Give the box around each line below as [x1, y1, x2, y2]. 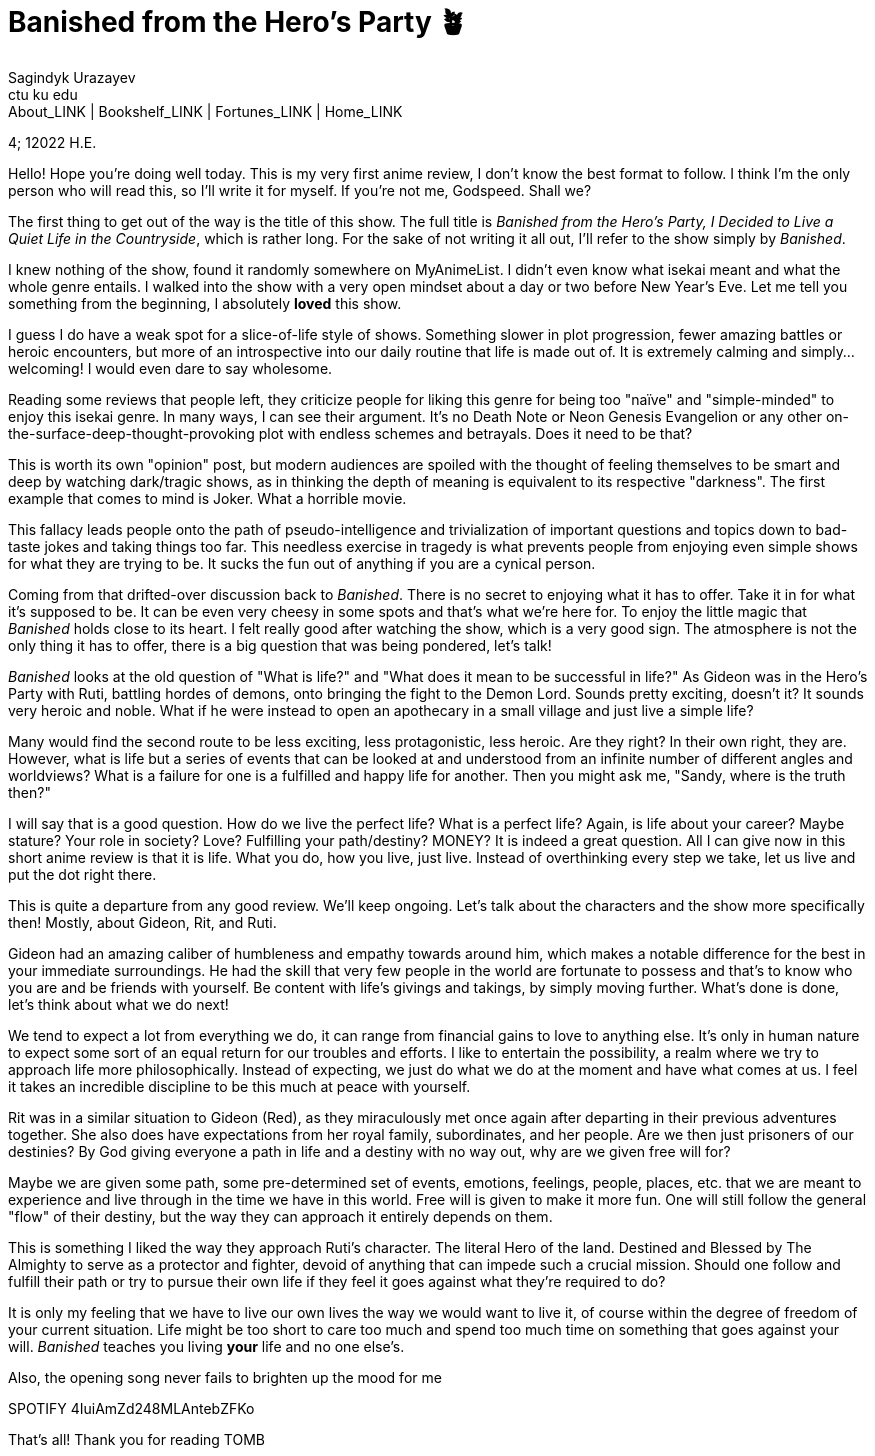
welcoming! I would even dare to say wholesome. [8, 359, 333, 377]
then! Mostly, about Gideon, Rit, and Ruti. [8, 913, 277, 931]
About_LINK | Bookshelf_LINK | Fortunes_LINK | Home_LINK [8, 102, 403, 120]
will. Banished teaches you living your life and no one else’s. [8, 1337, 405, 1355]
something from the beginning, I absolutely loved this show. [8, 294, 402, 312]
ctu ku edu [8, 85, 78, 103]
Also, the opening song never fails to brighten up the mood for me [8, 1368, 442, 1386]
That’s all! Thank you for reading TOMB [8, 1430, 266, 1448]
